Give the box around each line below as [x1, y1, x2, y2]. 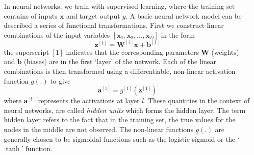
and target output [66, 10, 120, 21]
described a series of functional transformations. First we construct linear [4, 20, 224, 30]
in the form [161, 29, 195, 40]
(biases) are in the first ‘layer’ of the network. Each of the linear [24, 56, 217, 66]
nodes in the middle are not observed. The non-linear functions [4, 124, 194, 134]
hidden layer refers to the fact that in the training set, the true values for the [4, 114, 236, 125]
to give [50, 75, 71, 86]
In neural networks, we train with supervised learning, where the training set [4, 1, 235, 11]
